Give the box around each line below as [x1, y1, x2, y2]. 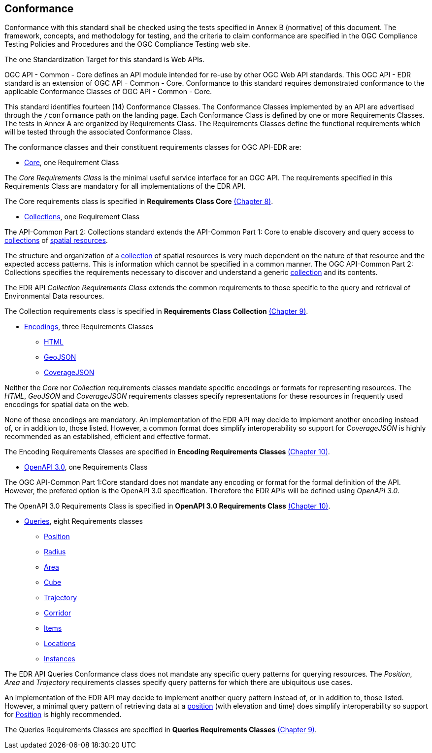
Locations [44, 639, 76, 648]
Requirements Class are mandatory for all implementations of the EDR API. [4, 182, 246, 191]
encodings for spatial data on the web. [4, 400, 129, 409]
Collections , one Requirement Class [24, 212, 140, 221]
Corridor [44, 609, 71, 617]
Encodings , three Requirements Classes [24, 322, 154, 331]
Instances [44, 654, 75, 663]
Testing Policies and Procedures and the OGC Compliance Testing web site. [4, 40, 250, 49]
